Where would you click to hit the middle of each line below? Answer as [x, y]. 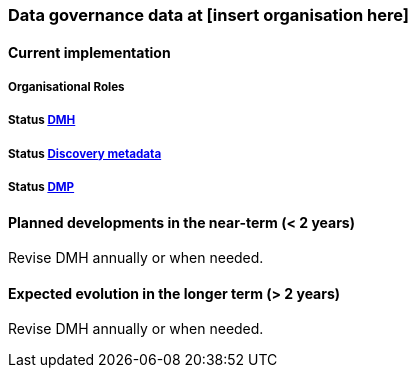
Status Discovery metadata [85, 153]
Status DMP [41, 187]
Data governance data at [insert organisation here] [208, 15]
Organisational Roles [66, 87]
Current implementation [89, 52]
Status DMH [42, 120]
